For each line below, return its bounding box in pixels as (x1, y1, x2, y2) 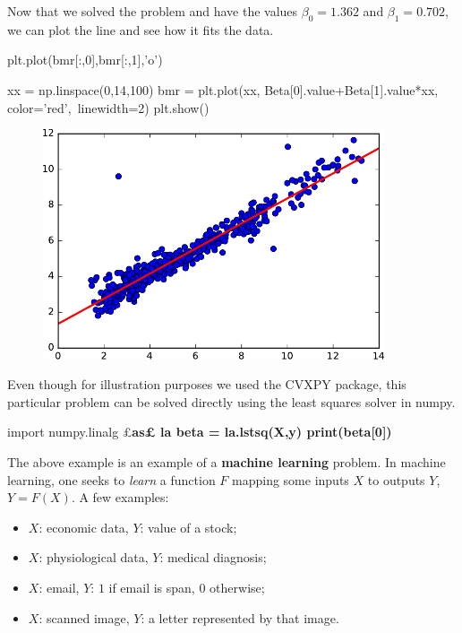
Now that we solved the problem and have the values (7, 2, 298, 20)
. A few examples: (71, 488, 169, 507)
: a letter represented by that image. (141, 608, 339, 627)
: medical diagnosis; (159, 548, 267, 567)
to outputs (367, 470, 425, 489)
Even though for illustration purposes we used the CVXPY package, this (7, 375, 406, 394)
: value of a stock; (140, 517, 237, 536)
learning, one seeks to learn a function (7, 470, 216, 489)
